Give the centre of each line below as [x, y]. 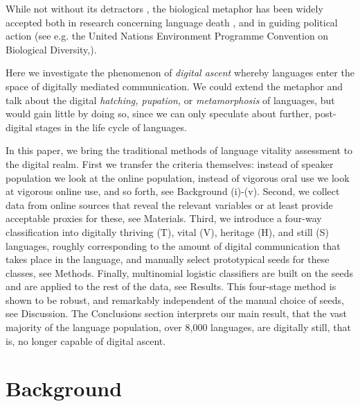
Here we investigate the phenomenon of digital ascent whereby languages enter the [180, 73]
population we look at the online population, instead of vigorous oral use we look [178, 177]
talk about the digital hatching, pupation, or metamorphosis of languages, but [170, 100]
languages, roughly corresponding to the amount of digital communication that [173, 245]
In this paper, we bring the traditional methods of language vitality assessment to [179, 150]
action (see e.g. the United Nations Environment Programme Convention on [167, 36]
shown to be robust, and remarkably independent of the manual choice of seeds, [175, 299]
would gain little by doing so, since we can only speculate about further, [159, 113]
